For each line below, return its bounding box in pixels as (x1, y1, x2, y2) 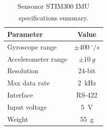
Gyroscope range (7, 41, 57, 51)
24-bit (78, 65, 96, 76)
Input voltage (7, 101, 47, 112)
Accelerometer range (7, 53, 67, 64)
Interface (7, 90, 33, 100)
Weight (7, 114, 28, 124)
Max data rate (7, 78, 50, 88)
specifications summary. (18, 12, 89, 22)
